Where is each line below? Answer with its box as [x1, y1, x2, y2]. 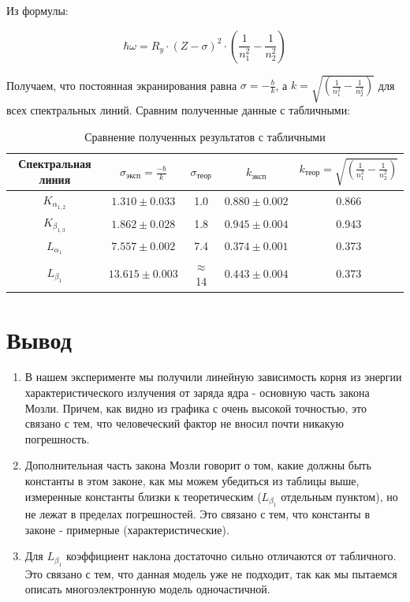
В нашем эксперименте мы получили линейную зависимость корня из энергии [24, 368, 402, 385]
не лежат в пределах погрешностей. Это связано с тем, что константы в [24, 506, 370, 522]
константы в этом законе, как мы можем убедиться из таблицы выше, [24, 473, 360, 489]
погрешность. [24, 430, 90, 447]
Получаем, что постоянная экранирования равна [6, 77, 237, 93]
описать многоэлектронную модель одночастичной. [24, 581, 270, 597]
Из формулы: [6, 2, 69, 18]
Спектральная [18, 155, 91, 172]
